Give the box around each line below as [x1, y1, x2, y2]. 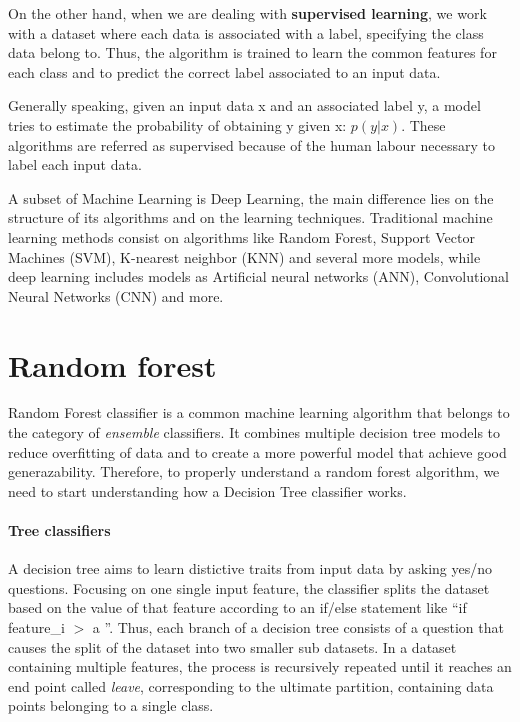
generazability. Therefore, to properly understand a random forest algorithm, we [8, 461, 500, 482]
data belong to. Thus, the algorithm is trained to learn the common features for [8, 42, 497, 63]
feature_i [8, 616, 65, 637]
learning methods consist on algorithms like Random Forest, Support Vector [8, 226, 475, 247]
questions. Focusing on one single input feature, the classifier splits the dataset [8, 577, 490, 598]
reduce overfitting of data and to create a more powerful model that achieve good [8, 441, 507, 462]
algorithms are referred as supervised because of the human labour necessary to [8, 134, 495, 155]
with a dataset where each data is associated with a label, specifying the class [8, 22, 484, 43]
